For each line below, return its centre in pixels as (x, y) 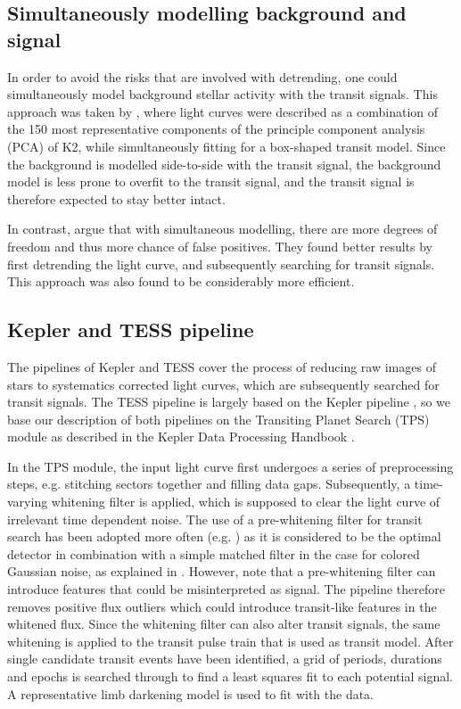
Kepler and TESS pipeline (131, 330)
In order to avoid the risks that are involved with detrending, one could (202, 76)
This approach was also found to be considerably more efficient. (181, 281)
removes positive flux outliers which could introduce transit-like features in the (222, 606)
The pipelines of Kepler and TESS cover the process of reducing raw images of (222, 366)
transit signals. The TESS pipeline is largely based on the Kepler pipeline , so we (229, 402)
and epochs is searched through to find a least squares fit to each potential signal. (230, 676)
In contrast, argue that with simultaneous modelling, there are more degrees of (222, 229)
